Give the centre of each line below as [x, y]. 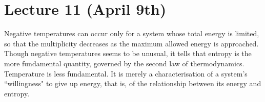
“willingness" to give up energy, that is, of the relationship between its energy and [133, 83]
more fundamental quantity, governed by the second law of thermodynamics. [124, 63]
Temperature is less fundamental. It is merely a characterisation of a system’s [126, 73]
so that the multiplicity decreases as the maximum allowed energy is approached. [131, 43]
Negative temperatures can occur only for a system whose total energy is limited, [132, 33]
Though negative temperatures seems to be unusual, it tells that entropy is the [128, 53]
